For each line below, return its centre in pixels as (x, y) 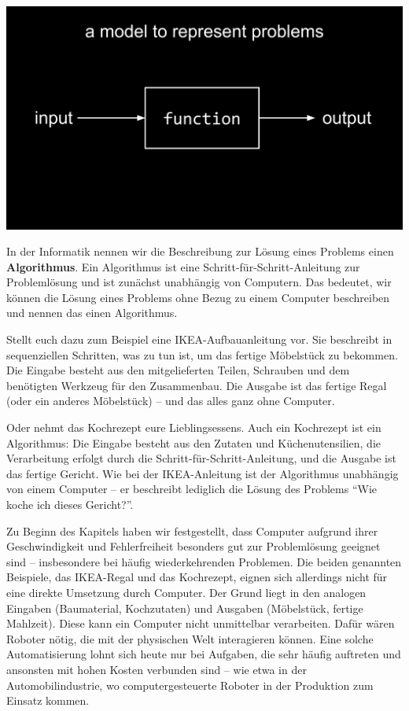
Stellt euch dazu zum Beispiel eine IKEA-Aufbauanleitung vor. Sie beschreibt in (199, 339)
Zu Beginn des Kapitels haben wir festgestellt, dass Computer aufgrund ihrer (192, 530)
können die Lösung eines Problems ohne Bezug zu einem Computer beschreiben (198, 297)
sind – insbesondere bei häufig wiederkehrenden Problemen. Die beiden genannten (204, 561)
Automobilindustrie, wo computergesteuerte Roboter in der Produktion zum (190, 685)
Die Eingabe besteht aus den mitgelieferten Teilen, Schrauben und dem (178, 370)
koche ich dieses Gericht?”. (70, 504)
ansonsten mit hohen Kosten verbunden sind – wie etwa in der (157, 669)
